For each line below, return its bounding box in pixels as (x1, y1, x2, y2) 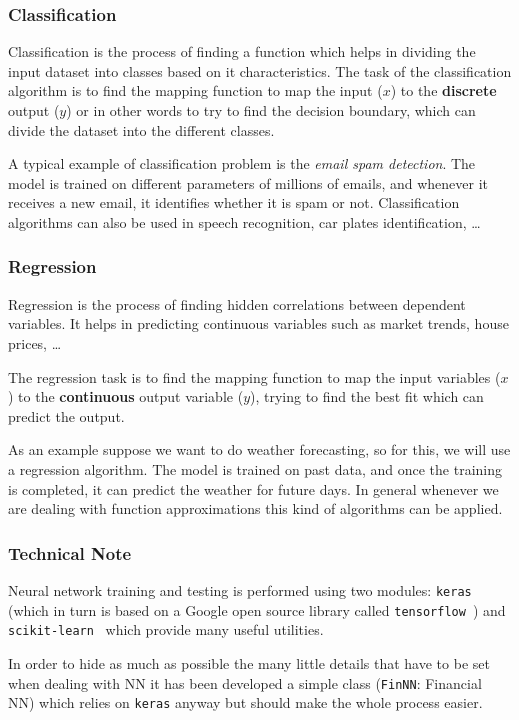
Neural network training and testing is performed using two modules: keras (8, 579, 472, 600)
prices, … (8, 332, 62, 353)
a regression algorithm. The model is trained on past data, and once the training (8, 458, 503, 479)
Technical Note (8, 540, 132, 565)
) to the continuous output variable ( (8, 386, 244, 407)
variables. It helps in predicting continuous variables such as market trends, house (8, 313, 509, 334)
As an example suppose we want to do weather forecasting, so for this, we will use (8, 439, 511, 460)
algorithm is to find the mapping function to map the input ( (8, 80, 383, 101)
